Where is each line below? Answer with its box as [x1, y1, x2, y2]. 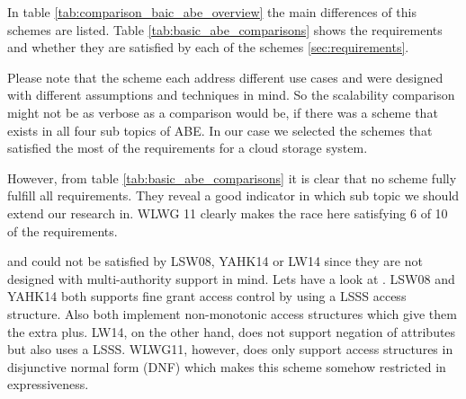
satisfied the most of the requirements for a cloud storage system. [7, 138, 368, 157]
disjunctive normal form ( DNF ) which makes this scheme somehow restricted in [7, 357, 446, 376]
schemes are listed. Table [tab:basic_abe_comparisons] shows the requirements [7, 20, 443, 39]
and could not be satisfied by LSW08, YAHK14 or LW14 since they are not [7, 252, 423, 270]
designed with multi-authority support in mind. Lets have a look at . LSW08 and [7, 269, 455, 288]
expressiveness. [7, 375, 89, 394]
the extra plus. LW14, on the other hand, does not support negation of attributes [7, 322, 456, 341]
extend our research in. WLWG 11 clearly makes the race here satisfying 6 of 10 [7, 203, 448, 222]
